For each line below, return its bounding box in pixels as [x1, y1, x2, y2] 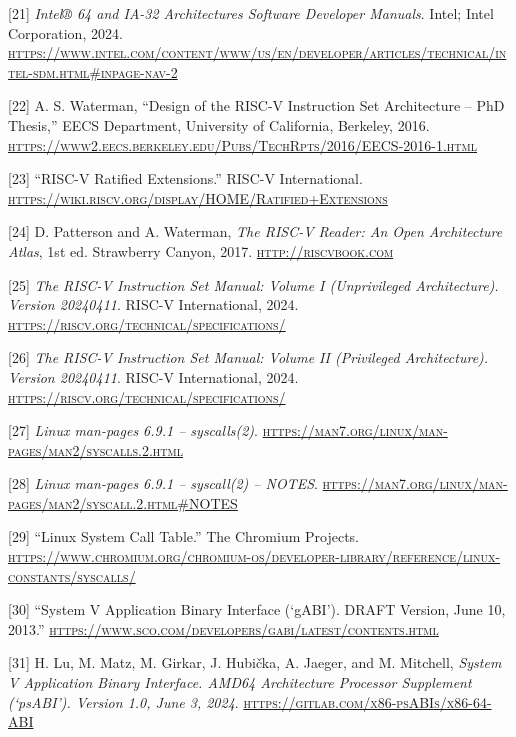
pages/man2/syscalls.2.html [8, 439, 183, 460]
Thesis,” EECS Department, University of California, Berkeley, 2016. [8, 114, 430, 135]
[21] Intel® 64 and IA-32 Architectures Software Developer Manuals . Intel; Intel [8, 3, 494, 23]
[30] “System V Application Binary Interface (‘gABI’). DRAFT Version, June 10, [8, 599, 506, 620]
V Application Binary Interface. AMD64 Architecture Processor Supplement [8, 672, 472, 693]
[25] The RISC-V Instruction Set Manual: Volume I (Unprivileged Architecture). [8, 274, 499, 295]
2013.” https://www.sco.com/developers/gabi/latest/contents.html [8, 618, 439, 639]
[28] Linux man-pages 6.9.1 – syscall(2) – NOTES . [8, 473, 318, 494]
